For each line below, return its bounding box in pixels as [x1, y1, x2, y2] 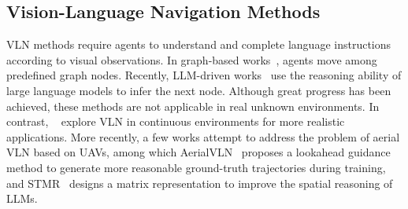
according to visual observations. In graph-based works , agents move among [6, 51, 377, 68]
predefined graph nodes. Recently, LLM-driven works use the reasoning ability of [6, 67, 402, 83]
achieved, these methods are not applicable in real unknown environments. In [6, 97, 380, 114]
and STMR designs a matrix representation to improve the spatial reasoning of [6, 174, 393, 191]
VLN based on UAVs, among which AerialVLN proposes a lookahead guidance [6, 144, 391, 160]
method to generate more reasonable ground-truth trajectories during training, [6, 159, 386, 175]
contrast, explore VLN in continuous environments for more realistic [6, 113, 345, 130]
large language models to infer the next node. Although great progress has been [6, 82, 391, 98]
